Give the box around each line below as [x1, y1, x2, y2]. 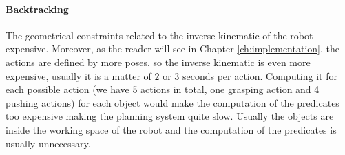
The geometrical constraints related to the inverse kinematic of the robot [6, 28, 313, 42]
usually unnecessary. [6, 136, 91, 150]
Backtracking [6, 1, 69, 16]
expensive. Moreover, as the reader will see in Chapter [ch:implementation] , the [6, 41, 339, 56]
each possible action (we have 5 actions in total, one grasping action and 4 [6, 82, 320, 96]
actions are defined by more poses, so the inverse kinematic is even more [6, 54, 311, 69]
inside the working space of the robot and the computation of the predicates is [6, 122, 337, 136]
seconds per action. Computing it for [182, 68, 337, 83]
